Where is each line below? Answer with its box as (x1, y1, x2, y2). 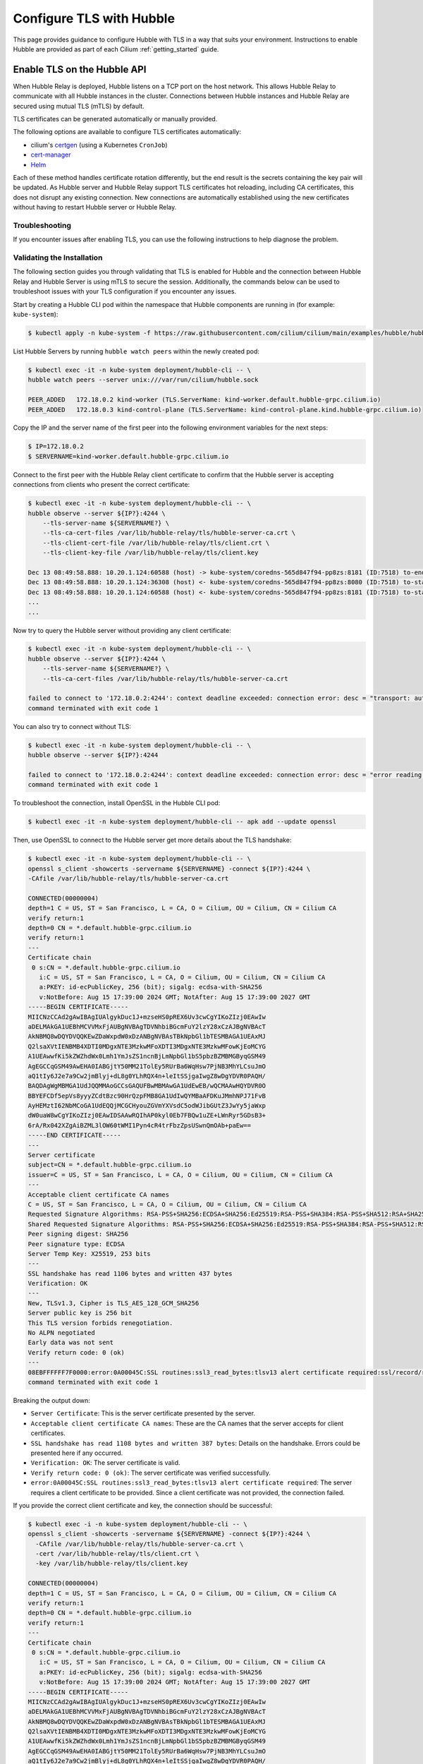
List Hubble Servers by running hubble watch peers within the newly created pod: (13, 346, 260, 356)
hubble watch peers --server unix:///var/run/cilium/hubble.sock (27, 376, 259, 384)
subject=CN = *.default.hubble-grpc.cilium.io (27, 1161, 192, 1169)
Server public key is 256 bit (27, 1309, 133, 1317)
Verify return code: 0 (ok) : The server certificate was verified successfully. (30, 1468, 271, 1477)
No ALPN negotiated (27, 1329, 95, 1337)
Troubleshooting (13, 220, 72, 230)
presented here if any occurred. (30, 1449, 123, 1457)
